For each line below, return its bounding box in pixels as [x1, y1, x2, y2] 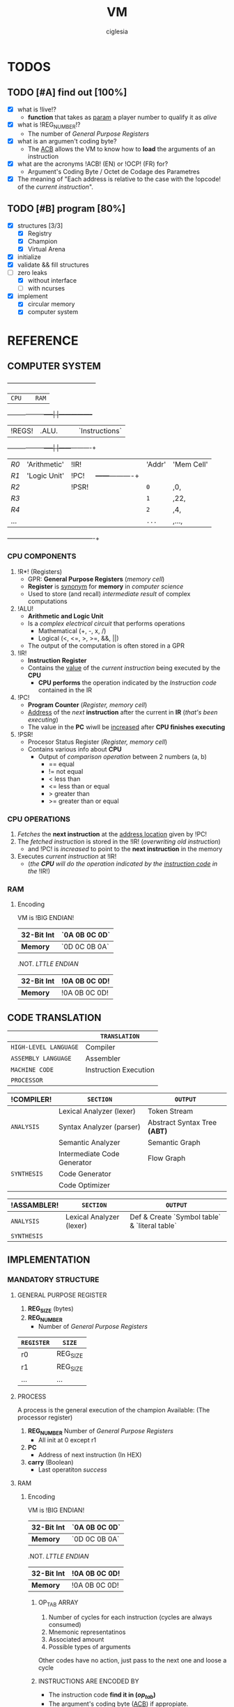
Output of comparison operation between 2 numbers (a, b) [38, 752, 208, 761]
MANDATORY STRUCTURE [7, 1275, 100, 1285]
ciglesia [105, 27, 129, 36]
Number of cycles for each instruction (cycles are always [48, 1613, 212, 1621]
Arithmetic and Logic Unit [27, 611, 104, 620]
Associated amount [48, 1635, 104, 1644]
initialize [17, 252, 42, 261]
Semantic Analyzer [58, 1138, 120, 1148]
